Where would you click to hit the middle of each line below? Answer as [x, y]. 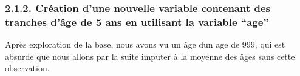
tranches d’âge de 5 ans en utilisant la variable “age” [137, 21]
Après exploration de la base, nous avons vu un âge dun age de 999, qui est [145, 44]
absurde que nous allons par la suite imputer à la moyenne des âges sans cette [150, 56]
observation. [27, 68]
